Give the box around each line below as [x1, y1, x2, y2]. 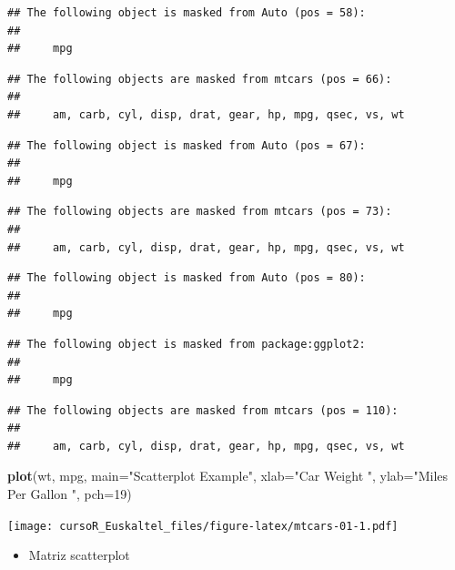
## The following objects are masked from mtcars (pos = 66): [7, 72, 392, 86]
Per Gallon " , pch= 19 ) [7, 484, 132, 504]
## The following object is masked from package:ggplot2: [7, 337, 366, 351]
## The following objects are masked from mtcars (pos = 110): [7, 403, 399, 417]
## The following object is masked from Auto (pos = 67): [7, 138, 366, 152]
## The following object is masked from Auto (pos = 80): [7, 271, 366, 285]
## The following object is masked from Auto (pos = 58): [7, 6, 366, 19]
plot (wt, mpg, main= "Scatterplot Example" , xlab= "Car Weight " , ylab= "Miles [7, 466, 449, 485]
